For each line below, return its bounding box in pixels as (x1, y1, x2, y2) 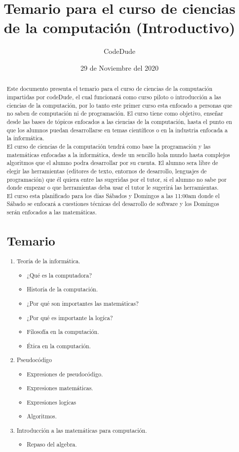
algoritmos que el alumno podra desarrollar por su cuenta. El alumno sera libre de (6, 159, 218, 167)
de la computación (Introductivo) (3, 17, 236, 38)
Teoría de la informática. (17, 257, 80, 265)
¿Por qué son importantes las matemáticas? (27, 299, 139, 307)
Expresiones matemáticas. (27, 384, 93, 392)
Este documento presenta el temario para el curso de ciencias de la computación (6, 84, 213, 93)
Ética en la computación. (27, 341, 91, 350)
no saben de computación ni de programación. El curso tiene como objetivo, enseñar (6, 109, 223, 118)
